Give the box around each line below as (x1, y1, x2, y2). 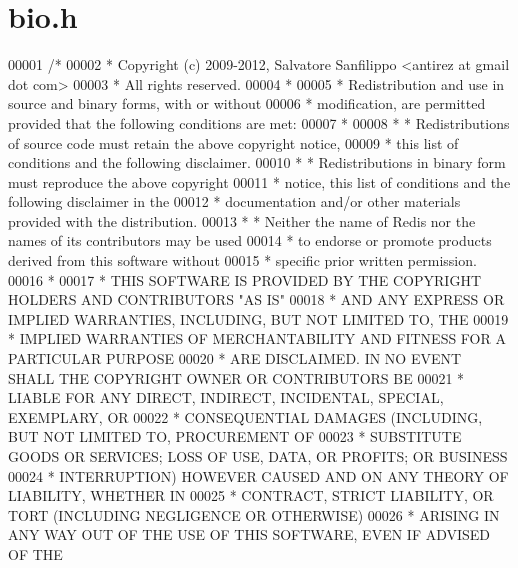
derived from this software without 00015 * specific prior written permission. (8, 250, 477, 271)
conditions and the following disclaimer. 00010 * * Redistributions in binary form (8, 152, 506, 173)
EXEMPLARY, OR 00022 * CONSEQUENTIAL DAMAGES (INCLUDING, (8, 406, 483, 427)
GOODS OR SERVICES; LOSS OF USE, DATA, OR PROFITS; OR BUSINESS (8, 446, 508, 466)
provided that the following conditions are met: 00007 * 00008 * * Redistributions (8, 112, 510, 133)
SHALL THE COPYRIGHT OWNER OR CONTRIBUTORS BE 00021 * (8, 367, 465, 388)
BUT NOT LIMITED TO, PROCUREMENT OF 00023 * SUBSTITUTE (8, 426, 462, 447)
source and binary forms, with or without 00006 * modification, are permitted (8, 93, 486, 114)
